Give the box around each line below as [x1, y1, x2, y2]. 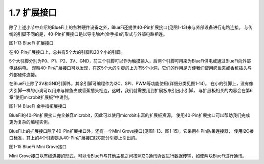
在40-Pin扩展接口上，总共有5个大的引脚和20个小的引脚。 [9, 49, 125, 55]
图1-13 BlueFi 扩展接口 [9, 40, 54, 46]
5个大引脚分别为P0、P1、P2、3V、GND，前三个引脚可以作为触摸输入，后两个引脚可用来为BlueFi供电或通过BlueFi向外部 [9, 58, 251, 64]
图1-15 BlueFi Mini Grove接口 [9, 144, 67, 150]
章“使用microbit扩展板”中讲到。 [9, 94, 72, 100]
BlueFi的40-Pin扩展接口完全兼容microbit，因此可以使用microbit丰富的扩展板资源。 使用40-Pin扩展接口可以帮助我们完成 [9, 112, 250, 118]
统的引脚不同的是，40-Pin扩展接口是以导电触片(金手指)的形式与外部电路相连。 [9, 31, 168, 37]
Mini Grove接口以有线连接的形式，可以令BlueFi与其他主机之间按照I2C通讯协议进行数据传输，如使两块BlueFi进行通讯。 [9, 153, 247, 159]
